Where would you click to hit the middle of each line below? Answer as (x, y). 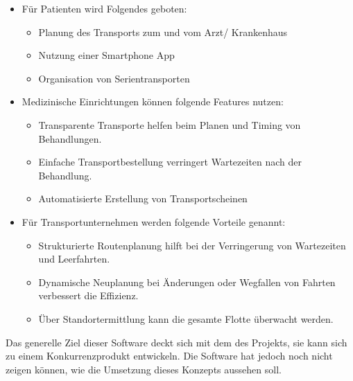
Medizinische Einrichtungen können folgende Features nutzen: (153, 101)
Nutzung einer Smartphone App (106, 55)
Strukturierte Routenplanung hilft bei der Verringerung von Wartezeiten (192, 245)
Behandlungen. (70, 138)
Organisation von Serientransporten (114, 78)
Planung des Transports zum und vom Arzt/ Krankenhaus (163, 32)
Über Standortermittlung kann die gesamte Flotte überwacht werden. (186, 318)
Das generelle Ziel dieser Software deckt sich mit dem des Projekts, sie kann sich (176, 342)
